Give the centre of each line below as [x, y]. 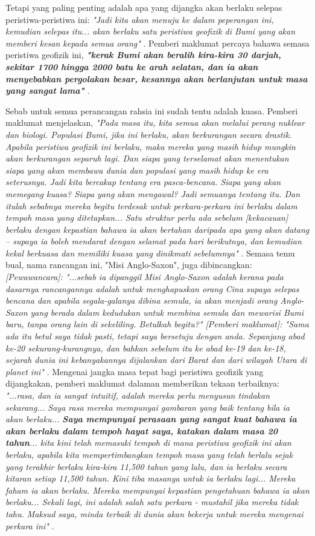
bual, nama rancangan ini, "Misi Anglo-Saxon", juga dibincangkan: [129, 265]
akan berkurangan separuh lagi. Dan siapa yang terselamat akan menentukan [147, 158]
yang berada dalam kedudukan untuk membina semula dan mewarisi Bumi [167, 312]
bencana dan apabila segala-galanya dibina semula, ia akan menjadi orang [142, 300]
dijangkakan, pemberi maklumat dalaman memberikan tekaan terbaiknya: [143, 383]
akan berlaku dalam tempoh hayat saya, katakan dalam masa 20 [142, 430]
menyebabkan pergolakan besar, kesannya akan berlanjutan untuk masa [157, 78]
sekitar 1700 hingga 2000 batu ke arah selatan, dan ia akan [132, 66]
